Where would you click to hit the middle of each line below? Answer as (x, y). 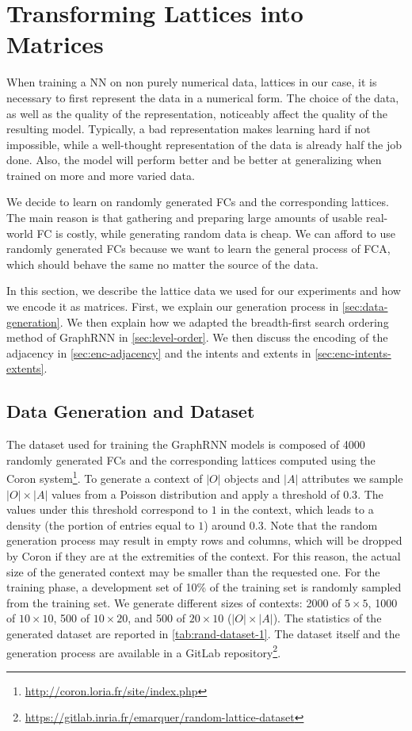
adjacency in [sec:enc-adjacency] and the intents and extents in (159, 352)
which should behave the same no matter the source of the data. (162, 264)
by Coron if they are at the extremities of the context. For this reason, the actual (204, 556)
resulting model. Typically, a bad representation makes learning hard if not (189, 129)
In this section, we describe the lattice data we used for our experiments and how (204, 291)
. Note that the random (320, 524)
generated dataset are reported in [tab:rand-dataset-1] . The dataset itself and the (203, 633)
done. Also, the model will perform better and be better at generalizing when (194, 160)
